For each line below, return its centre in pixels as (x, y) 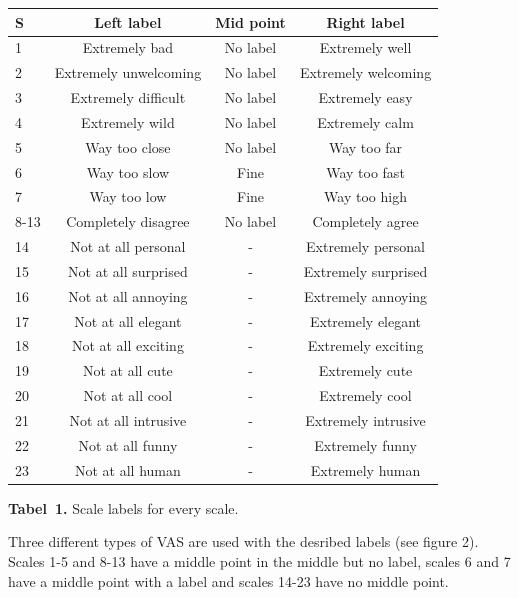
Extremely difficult (128, 97)
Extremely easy (365, 97)
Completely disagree (128, 221)
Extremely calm (365, 121)
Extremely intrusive (365, 420)
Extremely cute (365, 370)
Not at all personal (128, 246)
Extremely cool (365, 395)
